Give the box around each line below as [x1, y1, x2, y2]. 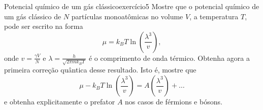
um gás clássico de [4, 11, 61, 21]
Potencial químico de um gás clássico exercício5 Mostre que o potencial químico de [4, 1, 259, 11]
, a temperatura [189, 11, 239, 21]
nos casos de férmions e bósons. [125, 96, 222, 107]
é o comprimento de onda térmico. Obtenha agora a [88, 52, 250, 63]
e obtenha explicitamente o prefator [4, 96, 115, 107]
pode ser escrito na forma [4, 21, 83, 31]
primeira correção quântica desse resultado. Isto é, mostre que [4, 64, 196, 75]
